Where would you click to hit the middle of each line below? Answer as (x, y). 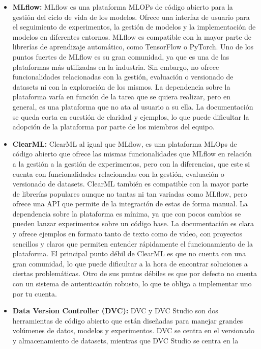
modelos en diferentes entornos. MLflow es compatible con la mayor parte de (132, 36)
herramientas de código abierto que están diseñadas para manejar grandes (128, 320)
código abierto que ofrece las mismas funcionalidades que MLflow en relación (132, 154)
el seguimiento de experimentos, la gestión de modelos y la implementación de (134, 27)
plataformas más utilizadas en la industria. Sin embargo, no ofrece (116, 66)
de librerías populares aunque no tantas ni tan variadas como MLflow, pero (130, 193)
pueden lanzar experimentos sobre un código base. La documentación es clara (133, 223)
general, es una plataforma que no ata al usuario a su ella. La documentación (133, 106)
